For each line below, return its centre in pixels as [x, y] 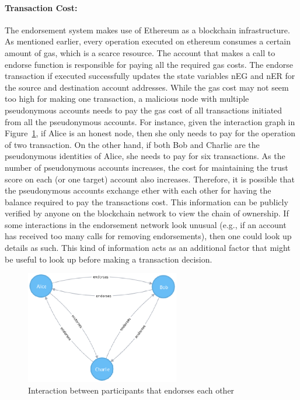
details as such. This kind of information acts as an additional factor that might [148, 248]
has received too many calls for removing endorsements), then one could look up [148, 236]
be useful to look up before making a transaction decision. [109, 259]
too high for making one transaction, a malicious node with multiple [127, 99]
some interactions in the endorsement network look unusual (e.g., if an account [146, 224]
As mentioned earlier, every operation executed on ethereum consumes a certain [148, 41]
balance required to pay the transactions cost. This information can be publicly [146, 201]
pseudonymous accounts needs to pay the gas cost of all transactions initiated [144, 110]
